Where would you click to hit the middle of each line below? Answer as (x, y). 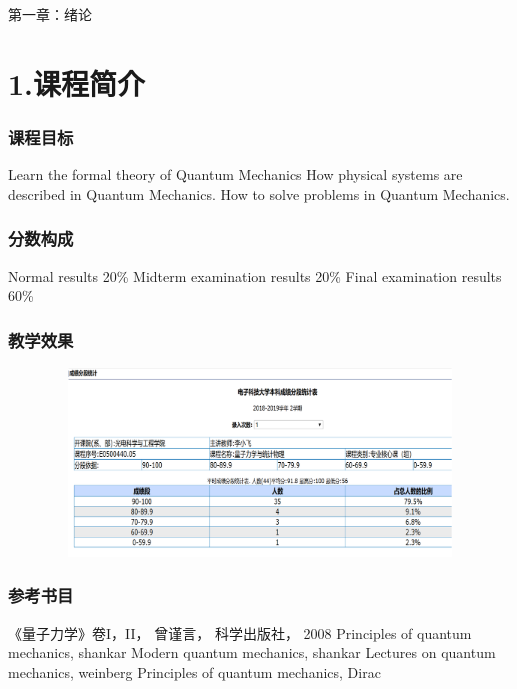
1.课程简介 (77, 82)
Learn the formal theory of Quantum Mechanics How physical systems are (235, 174)
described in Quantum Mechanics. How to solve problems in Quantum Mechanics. (259, 193)
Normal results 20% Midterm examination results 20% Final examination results (255, 275)
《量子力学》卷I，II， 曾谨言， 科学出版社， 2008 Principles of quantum (240, 632)
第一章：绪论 (50, 13)
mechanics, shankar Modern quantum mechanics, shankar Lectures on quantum (252, 652)
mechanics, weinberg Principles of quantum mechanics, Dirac (194, 671)
